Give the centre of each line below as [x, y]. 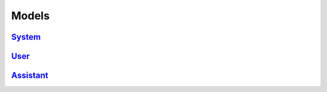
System [26, 37]
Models [30, 16]
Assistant [30, 75]
